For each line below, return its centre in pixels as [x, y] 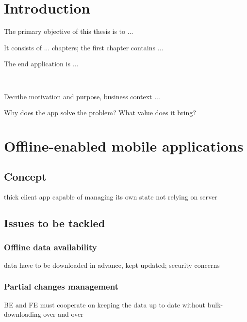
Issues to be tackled [55, 223]
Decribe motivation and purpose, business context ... [82, 96]
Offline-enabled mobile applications [124, 146]
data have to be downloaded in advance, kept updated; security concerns [112, 265]
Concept [25, 176]
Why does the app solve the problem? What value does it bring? [100, 113]
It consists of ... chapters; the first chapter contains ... [84, 47]
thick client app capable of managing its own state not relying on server [111, 197]
